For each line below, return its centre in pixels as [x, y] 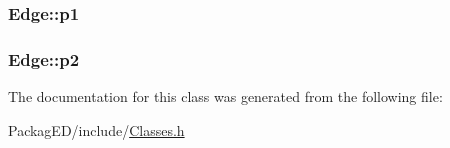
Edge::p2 [44, 58]
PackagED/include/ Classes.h [96, 129]
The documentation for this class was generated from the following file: [225, 96]
